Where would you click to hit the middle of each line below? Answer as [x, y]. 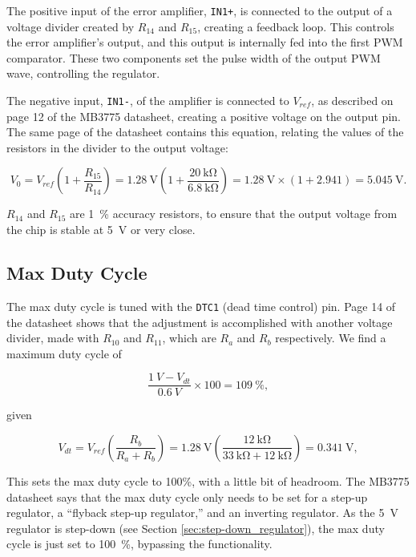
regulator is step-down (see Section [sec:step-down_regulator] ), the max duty [196, 528]
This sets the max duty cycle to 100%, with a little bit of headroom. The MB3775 [208, 480]
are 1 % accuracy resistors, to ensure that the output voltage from [234, 214]
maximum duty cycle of [64, 353]
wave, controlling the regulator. [83, 73]
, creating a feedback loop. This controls [296, 26]
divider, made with [53, 338]
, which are [189, 338]
